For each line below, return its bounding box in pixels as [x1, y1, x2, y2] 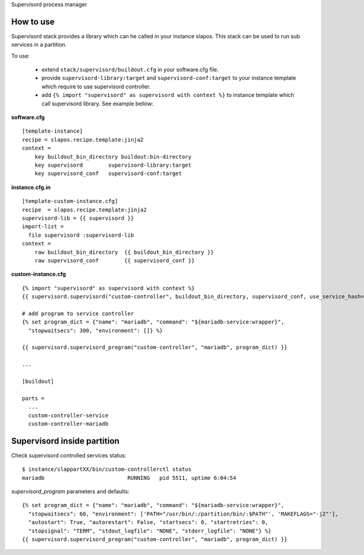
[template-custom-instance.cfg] [22, 198, 118, 205]
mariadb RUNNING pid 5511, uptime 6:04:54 [22, 474, 237, 481]
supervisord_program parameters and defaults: [11, 488, 130, 495]
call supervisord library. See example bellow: [41, 100, 154, 107]
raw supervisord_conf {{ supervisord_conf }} [34, 257, 195, 264]
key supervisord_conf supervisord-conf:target [34, 170, 182, 177]
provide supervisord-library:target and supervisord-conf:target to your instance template [41, 75, 297, 82]
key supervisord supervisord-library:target [34, 161, 192, 168]
